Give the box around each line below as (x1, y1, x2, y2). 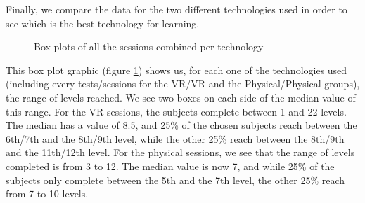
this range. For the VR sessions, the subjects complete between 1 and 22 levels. (6, 104, 347, 118)
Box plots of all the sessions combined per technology (34, 39, 264, 54)
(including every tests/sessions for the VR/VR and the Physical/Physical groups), (6, 76, 360, 91)
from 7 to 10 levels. (6, 186, 89, 201)
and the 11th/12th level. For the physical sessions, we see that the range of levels (6, 145, 355, 160)
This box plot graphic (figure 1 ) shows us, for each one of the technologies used (6, 62, 347, 77)
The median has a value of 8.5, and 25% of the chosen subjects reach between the (6, 118, 357, 132)
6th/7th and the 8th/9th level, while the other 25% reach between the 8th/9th (6, 131, 345, 146)
